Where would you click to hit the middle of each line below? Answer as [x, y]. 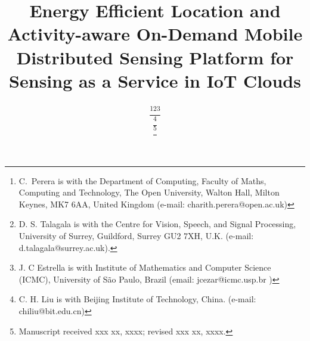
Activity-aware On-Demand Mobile [155, 34]
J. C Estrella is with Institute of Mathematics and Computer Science [145, 267]
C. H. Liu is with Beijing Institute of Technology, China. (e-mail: [137, 299]
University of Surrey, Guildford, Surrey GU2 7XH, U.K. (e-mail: [136, 236]
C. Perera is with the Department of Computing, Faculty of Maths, [142, 180]
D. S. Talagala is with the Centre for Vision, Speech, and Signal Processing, [157, 224]
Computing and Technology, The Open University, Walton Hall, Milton [149, 192]
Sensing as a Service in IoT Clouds [155, 80]
